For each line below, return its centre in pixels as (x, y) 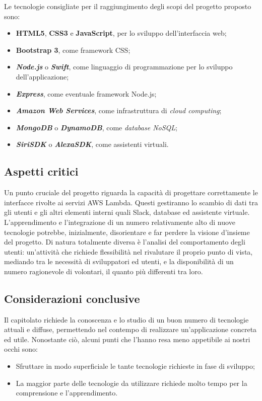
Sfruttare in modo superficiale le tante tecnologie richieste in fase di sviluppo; (135, 366)
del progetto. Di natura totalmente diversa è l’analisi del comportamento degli (125, 242)
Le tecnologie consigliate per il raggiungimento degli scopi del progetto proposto (128, 6)
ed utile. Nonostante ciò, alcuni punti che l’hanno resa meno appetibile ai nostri (127, 339)
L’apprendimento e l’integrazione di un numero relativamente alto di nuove (120, 222)
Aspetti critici (41, 171)
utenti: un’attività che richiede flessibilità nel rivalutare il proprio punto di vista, (128, 251)
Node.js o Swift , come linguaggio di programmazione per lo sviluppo (124, 67)
